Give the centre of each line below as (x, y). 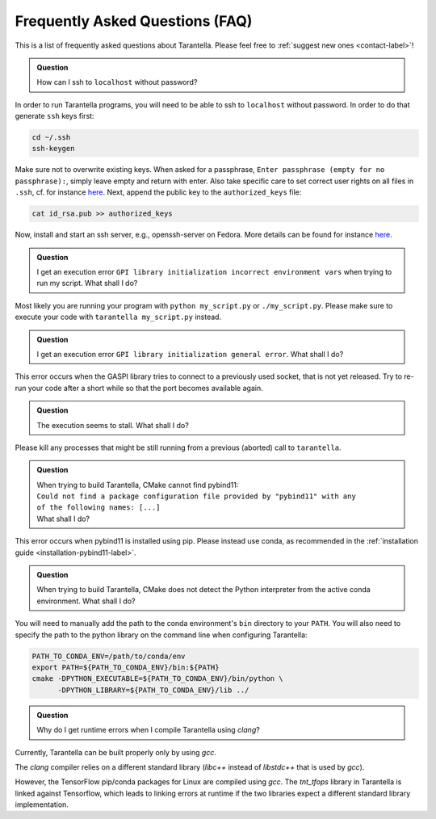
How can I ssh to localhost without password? (117, 82)
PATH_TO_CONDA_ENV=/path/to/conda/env (109, 656)
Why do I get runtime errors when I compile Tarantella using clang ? (148, 730)
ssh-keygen (53, 149)
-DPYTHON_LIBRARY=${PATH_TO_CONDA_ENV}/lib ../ (153, 690)
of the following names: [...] (99, 508)
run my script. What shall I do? (87, 283)
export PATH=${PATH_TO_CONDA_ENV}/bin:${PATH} (126, 667)
